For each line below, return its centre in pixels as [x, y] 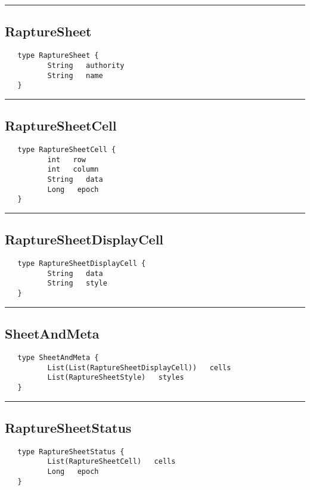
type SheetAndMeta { [58, 358]
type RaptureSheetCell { [67, 150]
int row [67, 159]
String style [77, 283]
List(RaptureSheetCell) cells [111, 462]
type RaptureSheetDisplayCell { [82, 264]
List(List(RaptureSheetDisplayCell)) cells [139, 368]
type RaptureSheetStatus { [71, 452]
